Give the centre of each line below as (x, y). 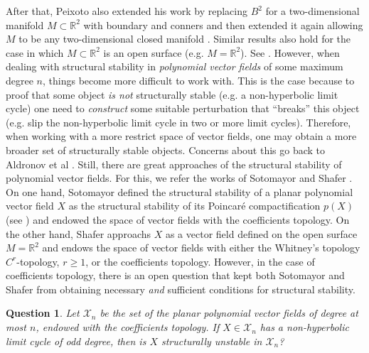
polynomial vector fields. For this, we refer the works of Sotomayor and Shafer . (179, 178)
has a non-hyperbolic (304, 327)
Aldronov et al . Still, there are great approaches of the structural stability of (174, 164)
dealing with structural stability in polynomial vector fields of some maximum (175, 66)
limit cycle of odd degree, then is (76, 341)
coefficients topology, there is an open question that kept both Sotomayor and (175, 275)
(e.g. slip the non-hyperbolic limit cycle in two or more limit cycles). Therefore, (178, 122)
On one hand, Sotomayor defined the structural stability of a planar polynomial (180, 191)
